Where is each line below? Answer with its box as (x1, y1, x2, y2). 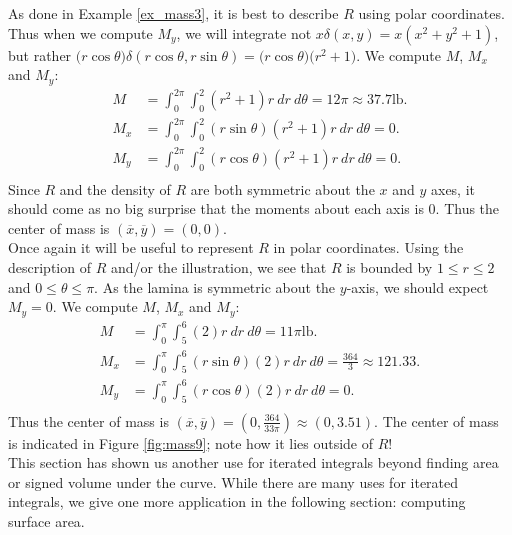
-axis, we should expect (346, 276, 489, 297)
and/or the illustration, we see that (110, 257, 327, 278)
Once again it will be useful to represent (8, 237, 254, 258)
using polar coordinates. (358, 3, 505, 23)
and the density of (59, 178, 171, 199)
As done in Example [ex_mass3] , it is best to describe (8, 3, 339, 23)
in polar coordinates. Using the (273, 237, 464, 258)
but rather (8, 44, 72, 65)
